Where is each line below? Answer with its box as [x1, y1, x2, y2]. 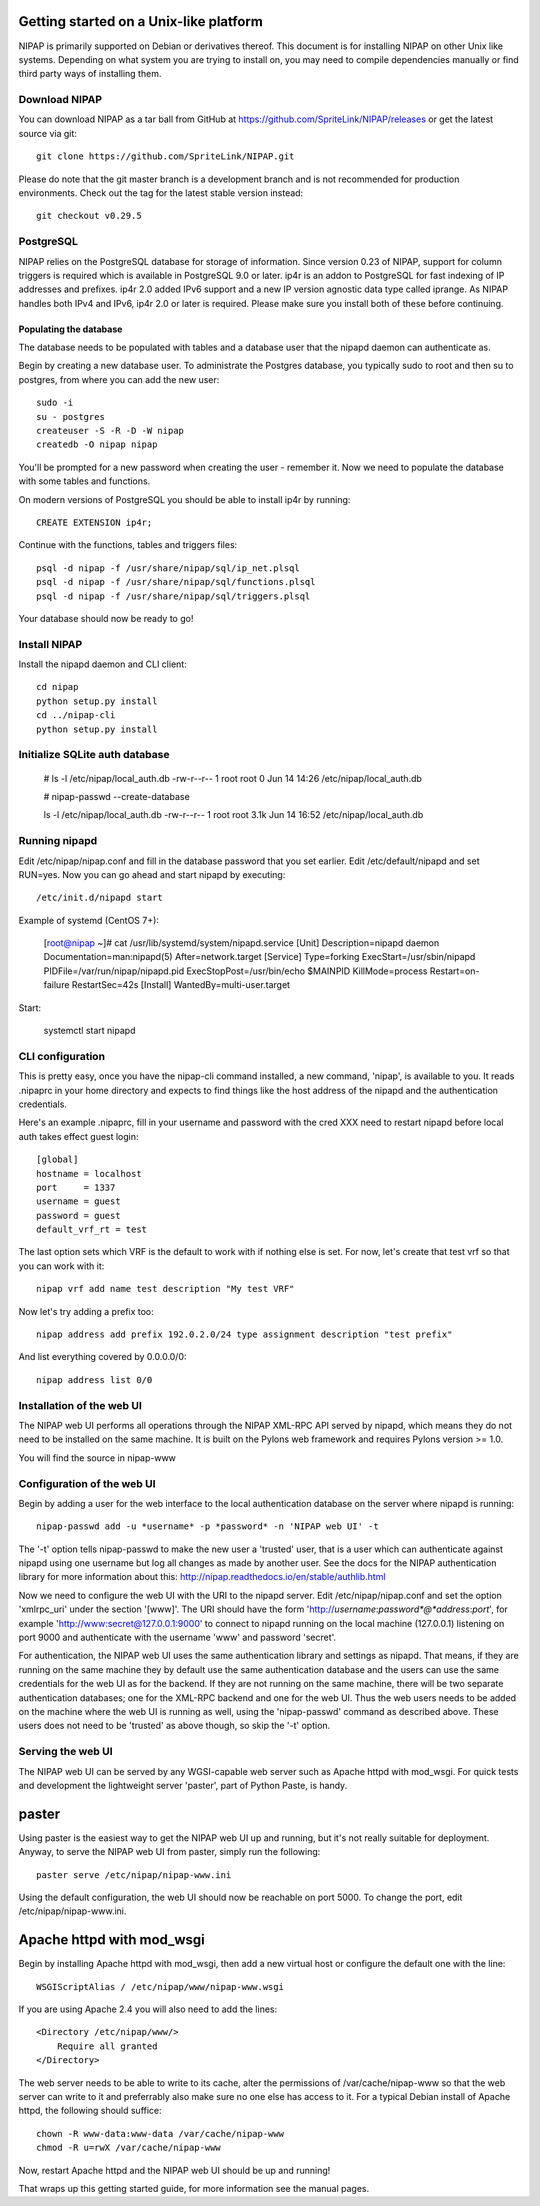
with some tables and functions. [18, 475, 151, 487]
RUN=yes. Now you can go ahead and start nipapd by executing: [18, 868, 286, 880]
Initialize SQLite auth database [18, 748, 170, 762]
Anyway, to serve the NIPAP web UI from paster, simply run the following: [18, 1846, 321, 1858]
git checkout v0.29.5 [36, 210, 142, 222]
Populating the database [18, 323, 123, 335]
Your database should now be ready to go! [18, 612, 194, 624]
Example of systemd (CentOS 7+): [18, 914, 160, 926]
